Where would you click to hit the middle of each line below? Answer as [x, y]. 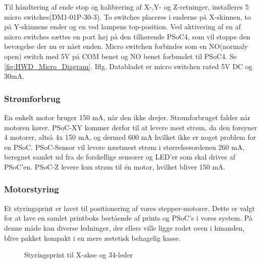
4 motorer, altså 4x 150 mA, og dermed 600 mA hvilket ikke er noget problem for [130, 137]
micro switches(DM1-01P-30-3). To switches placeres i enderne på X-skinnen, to [127, 16]
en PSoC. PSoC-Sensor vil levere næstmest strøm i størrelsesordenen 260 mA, [124, 147]
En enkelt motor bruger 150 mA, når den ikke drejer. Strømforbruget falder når [127, 117]
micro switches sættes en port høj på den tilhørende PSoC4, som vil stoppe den [127, 36]
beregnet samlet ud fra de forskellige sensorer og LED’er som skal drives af [120, 157]
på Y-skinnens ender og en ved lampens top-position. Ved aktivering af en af [123, 27]
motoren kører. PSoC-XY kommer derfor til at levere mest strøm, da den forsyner [131, 127]
